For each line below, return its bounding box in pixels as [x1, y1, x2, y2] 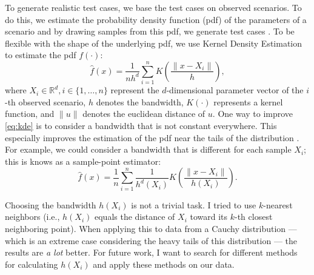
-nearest [263, 198, 293, 211]
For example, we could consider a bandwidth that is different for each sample [5, 143, 292, 156]
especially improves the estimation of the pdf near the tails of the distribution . [5, 131, 299, 144]
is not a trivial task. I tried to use [131, 198, 256, 211]
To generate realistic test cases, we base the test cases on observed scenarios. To [5, 1, 302, 13]
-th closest [235, 210, 273, 223]
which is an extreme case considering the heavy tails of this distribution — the [5, 234, 298, 247]
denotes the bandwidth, [96, 95, 184, 108]
